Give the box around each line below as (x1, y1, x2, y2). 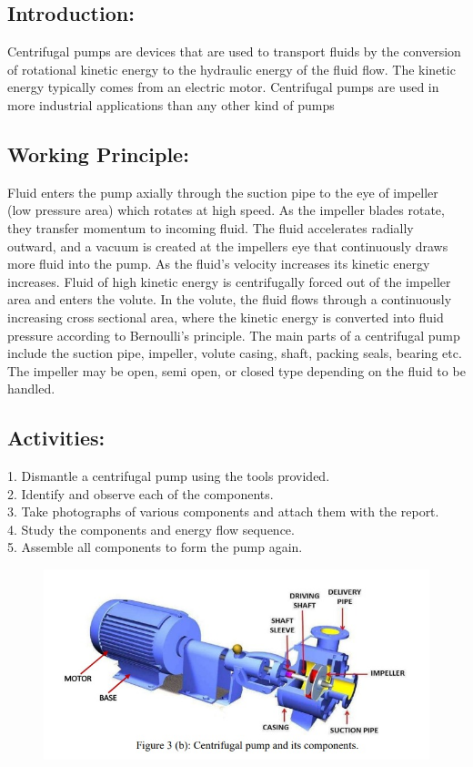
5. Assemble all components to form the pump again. (7, 537, 303, 557)
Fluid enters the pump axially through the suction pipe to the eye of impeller (7, 182, 438, 201)
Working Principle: (7, 139, 189, 168)
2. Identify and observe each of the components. (7, 484, 274, 503)
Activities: (7, 424, 106, 452)
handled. (7, 379, 55, 398)
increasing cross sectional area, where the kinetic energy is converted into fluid (7, 307, 444, 326)
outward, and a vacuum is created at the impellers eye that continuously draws (7, 236, 448, 255)
